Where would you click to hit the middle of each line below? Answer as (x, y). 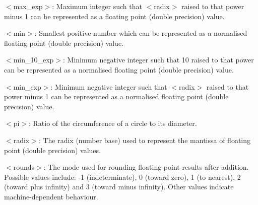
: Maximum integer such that (97, 6)
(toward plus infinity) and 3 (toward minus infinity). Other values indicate (119, 187)
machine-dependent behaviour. (51, 196)
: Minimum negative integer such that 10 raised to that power (158, 60)
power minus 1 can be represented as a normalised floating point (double (116, 96)
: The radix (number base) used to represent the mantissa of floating (145, 140)
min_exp (27, 86)
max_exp (28, 6)
